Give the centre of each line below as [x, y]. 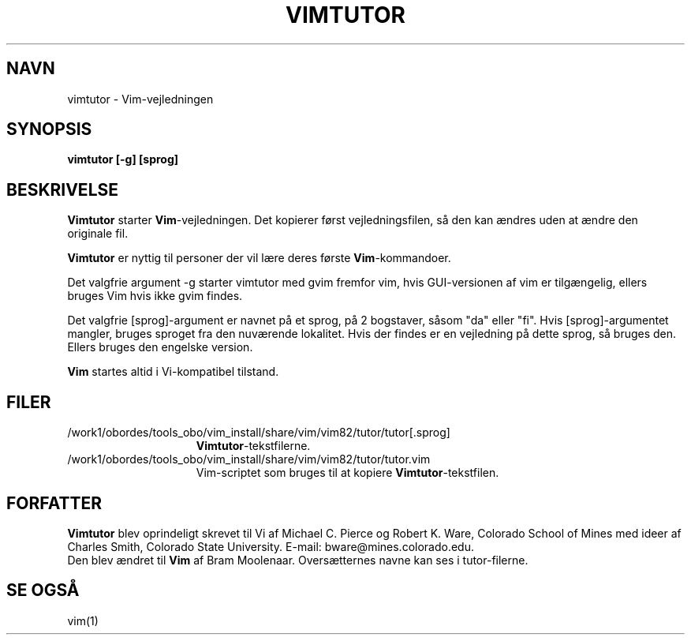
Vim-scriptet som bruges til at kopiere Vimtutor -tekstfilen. [347, 473]
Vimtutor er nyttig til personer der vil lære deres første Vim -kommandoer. [259, 258]
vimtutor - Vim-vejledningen [140, 99]
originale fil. [98, 234]
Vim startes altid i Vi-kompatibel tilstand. [173, 372]
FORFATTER [54, 503]
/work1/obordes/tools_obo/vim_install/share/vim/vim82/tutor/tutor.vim [249, 459]
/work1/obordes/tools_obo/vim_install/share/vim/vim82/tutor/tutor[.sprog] [259, 433]
